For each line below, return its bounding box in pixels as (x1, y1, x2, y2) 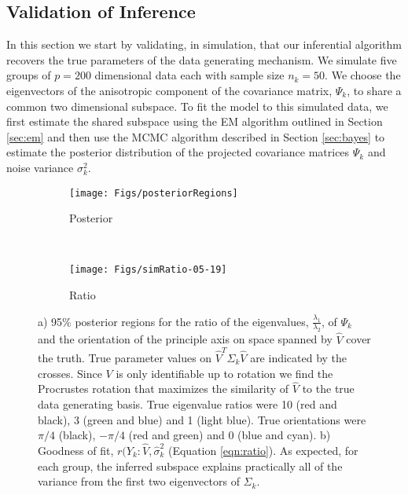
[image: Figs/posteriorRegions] (69, 187, 238, 199)
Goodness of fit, (38, 442, 114, 458)
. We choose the (325, 67, 401, 83)
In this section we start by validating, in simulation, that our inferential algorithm (6, 36, 402, 53)
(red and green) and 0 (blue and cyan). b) (128, 427, 331, 443)
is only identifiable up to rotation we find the (116, 365, 333, 381)
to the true (302, 380, 355, 397)
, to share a (347, 82, 402, 98)
